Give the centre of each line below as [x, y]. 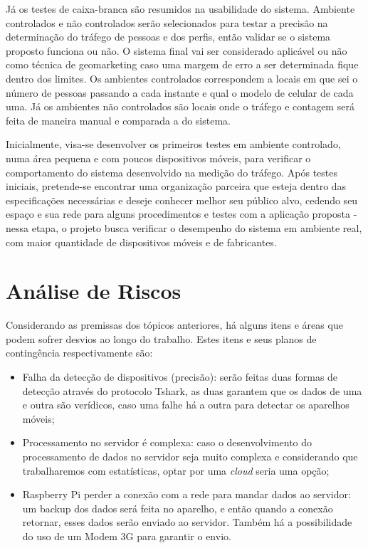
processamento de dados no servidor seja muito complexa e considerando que [190, 456]
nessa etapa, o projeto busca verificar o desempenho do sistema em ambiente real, [184, 227]
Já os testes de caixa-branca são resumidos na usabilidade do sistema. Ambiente [180, 9]
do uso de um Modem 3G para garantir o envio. [127, 536]
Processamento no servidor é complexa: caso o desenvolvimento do [167, 442]
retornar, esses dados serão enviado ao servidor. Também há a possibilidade [187, 522]
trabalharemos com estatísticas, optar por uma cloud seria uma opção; [176, 470]
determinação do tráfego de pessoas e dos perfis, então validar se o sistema [168, 37]
